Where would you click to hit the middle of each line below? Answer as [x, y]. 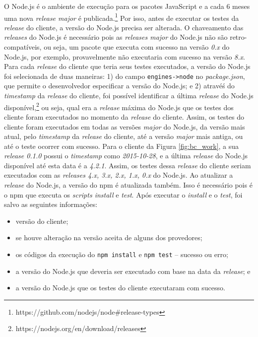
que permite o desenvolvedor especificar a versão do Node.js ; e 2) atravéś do [119, 86]
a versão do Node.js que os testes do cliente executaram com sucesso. [120, 288]
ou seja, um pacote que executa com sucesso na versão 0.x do [137, 47]
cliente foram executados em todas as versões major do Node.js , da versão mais [125, 126]
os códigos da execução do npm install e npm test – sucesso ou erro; [122, 254]
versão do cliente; [42, 221]
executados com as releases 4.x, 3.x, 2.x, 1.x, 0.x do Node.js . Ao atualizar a [119, 175]
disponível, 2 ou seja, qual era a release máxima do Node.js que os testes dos [119, 106]
